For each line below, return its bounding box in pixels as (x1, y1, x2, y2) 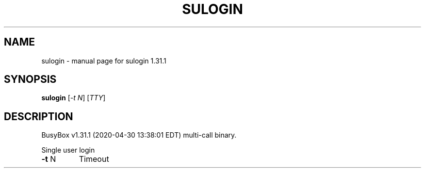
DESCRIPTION (4, 110, 73, 123)
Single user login (41, 146, 95, 155)
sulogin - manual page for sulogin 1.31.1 (41, 56, 166, 65)
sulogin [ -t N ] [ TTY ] (41, 94, 106, 102)
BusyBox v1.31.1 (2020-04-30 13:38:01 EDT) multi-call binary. (41, 131, 237, 140)
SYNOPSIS (4, 73, 57, 86)
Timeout (79, 154, 109, 164)
